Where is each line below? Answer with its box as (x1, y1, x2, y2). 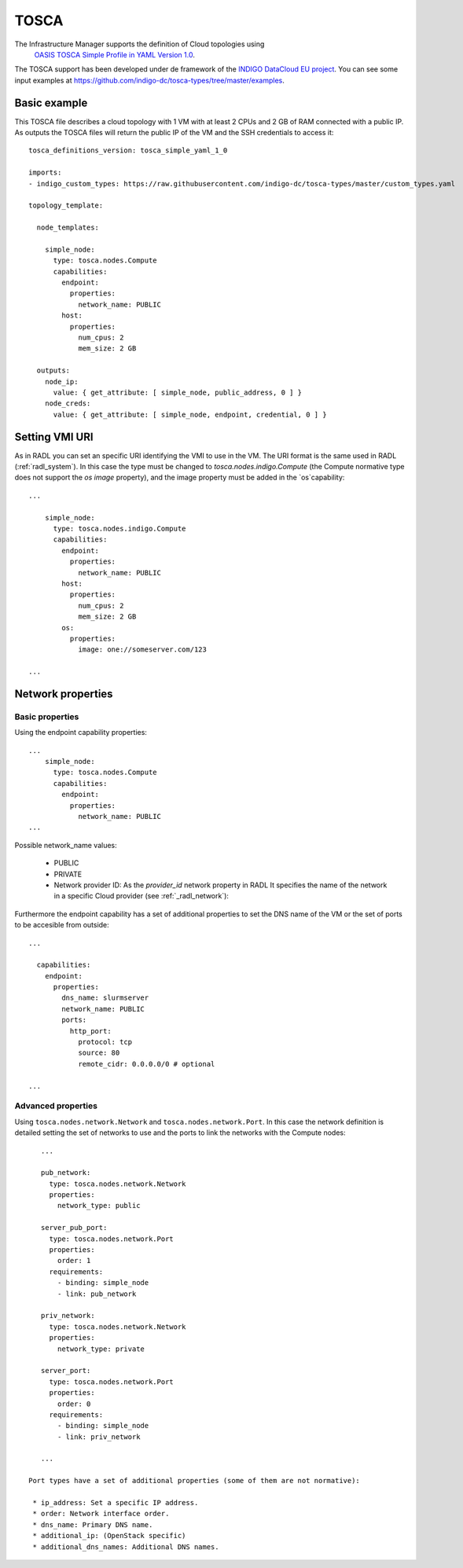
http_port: (69, 1026, 112, 1035)
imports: (28, 168, 62, 177)
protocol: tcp (78, 1037, 133, 1047)
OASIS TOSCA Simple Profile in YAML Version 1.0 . (34, 50, 196, 59)
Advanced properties (14, 1100, 98, 1111)
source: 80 (78, 1048, 120, 1057)
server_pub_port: (40, 1223, 108, 1232)
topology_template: (28, 201, 104, 210)
